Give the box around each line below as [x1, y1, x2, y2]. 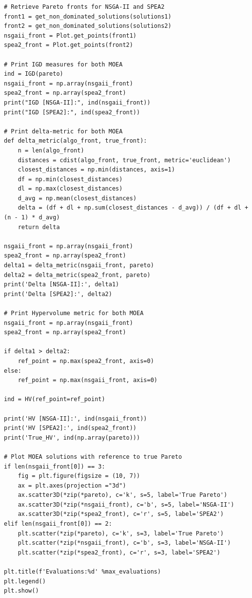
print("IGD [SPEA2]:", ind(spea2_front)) [4, 108, 140, 116]
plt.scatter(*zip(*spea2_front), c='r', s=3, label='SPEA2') [18, 549, 220, 556]
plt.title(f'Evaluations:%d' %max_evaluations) [4, 568, 161, 576]
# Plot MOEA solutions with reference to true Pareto [4, 453, 182, 460]
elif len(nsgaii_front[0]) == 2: [4, 520, 112, 528]
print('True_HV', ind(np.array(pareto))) [4, 434, 140, 441]
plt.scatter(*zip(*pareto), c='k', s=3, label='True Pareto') [18, 530, 224, 537]
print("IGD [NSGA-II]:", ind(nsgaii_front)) [4, 99, 151, 106]
